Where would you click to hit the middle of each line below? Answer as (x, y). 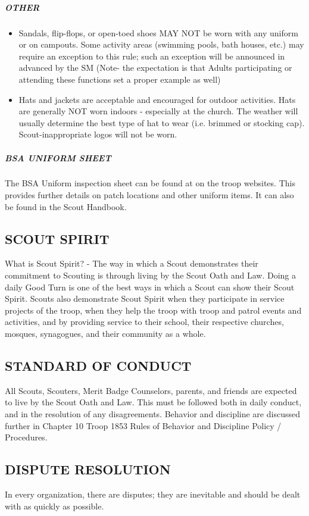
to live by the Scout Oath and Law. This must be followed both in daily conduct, (153, 402)
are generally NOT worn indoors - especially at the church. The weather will (158, 111)
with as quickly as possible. (54, 506)
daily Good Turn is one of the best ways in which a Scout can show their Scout (150, 287)
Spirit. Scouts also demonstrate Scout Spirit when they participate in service (145, 298)
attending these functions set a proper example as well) (120, 79)
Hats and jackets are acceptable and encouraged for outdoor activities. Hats (157, 99)
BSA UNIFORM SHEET (58, 157)
